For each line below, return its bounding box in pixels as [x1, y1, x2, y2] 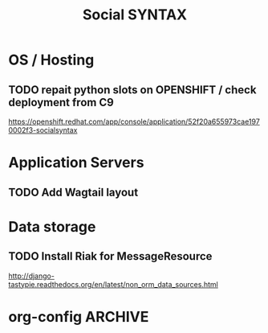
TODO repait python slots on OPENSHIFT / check [8, 83, 257, 97]
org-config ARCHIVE [8, 307, 149, 326]
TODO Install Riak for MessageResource [8, 249, 213, 263]
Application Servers [8, 154, 144, 172]
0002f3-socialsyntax [8, 125, 78, 134]
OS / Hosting [8, 51, 95, 69]
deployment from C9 [8, 95, 114, 109]
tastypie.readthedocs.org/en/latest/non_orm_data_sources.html [8, 279, 218, 289]
